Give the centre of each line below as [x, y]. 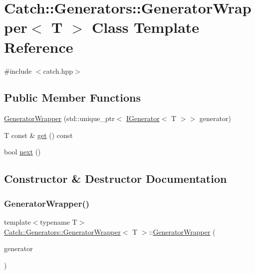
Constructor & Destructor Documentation [116, 179]
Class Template [146, 27]
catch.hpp [58, 70]
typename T [59, 222]
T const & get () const [38, 135]
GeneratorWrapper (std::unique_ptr [59, 118]
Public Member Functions [72, 97]
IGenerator [143, 118]
